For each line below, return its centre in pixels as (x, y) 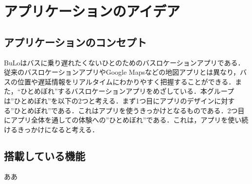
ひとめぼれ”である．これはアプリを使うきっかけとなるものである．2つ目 (129, 110)
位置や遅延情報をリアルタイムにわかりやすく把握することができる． (126, 81)
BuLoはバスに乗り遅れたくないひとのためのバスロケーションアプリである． (124, 62)
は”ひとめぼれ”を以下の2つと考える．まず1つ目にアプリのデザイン (109, 100)
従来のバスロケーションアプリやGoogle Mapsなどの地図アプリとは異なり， (122, 72)
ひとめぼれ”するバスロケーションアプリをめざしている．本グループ (127, 91)
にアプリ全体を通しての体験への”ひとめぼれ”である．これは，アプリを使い (123, 120)
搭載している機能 (45, 155)
